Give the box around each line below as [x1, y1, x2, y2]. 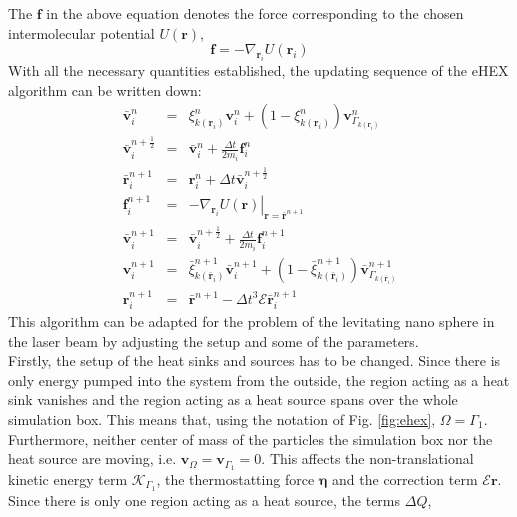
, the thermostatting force [156, 468, 315, 489]
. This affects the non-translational [261, 448, 474, 469]
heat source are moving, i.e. [8, 448, 177, 469]
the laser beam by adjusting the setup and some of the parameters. [8, 330, 419, 351]
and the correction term [332, 468, 478, 489]
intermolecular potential [8, 22, 155, 43]
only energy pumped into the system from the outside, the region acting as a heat [8, 369, 510, 390]
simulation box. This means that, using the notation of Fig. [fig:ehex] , [8, 408, 436, 429]
